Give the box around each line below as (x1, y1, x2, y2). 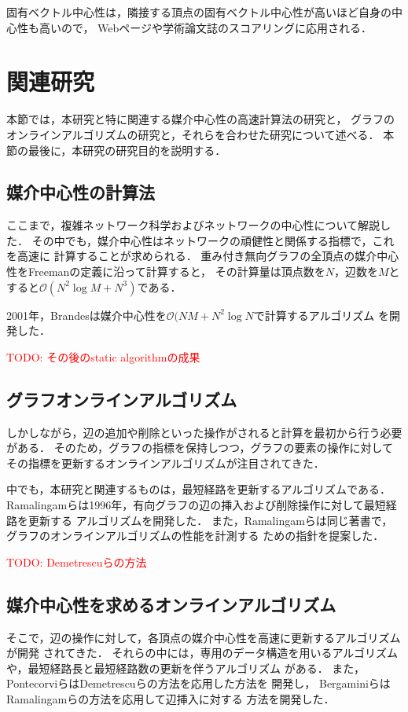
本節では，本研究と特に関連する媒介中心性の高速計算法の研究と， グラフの (6, 111, 395, 127)
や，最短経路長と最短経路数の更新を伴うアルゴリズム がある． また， (6, 659, 366, 676)
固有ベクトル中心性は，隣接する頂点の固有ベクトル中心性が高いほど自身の (6, 4, 391, 20)
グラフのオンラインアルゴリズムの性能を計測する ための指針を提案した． (6, 527, 384, 544)
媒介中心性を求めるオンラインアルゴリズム (6, 592, 336, 616)
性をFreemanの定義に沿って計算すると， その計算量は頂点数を (6, 263, 325, 280)
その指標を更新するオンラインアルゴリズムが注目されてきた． (6, 454, 325, 471)
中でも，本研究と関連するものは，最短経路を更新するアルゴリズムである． (6, 481, 391, 497)
